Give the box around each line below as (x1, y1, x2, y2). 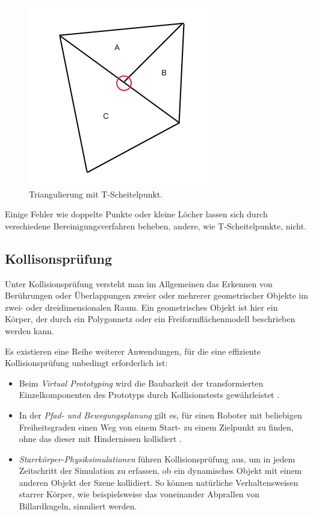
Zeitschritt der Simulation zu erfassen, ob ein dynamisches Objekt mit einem (19, 464, 302, 477)
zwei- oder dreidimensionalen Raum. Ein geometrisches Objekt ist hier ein (5, 300, 278, 313)
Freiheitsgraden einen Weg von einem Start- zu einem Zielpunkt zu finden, (19, 420, 294, 433)
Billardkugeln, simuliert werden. (19, 500, 137, 512)
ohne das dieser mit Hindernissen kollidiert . (19, 432, 182, 445)
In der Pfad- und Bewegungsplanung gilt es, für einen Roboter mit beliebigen (19, 408, 302, 421)
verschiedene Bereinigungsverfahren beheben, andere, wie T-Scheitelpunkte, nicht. (5, 219, 307, 232)
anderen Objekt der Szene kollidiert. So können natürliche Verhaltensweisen (19, 476, 299, 488)
